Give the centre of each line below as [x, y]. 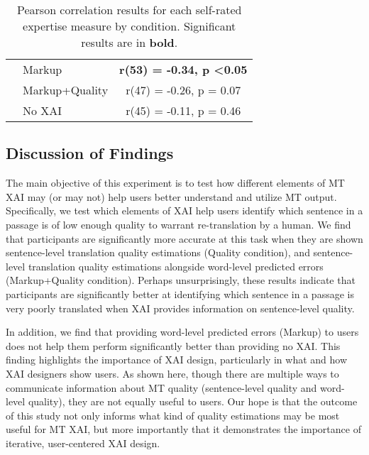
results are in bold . [130, 42]
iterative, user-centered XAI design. [83, 443]
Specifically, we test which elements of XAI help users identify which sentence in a [184, 210]
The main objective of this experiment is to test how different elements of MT [175, 183]
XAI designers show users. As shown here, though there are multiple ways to [172, 373]
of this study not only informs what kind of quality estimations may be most [173, 415]
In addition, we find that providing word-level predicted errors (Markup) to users [182, 332]
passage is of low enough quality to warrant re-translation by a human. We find [178, 224]
